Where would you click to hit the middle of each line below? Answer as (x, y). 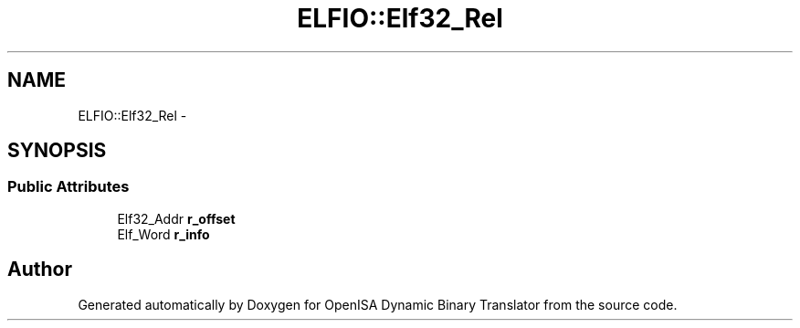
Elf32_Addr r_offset (176, 218)
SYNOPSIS (57, 151)
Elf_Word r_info (163, 234)
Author (40, 270)
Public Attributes (68, 187)
